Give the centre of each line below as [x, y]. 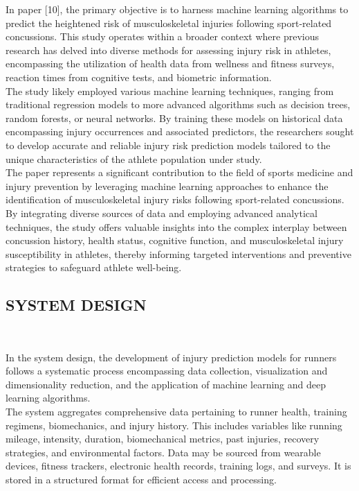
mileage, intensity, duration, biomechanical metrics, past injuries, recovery [163, 439]
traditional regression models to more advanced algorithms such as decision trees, [178, 104]
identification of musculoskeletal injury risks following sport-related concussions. [175, 199]
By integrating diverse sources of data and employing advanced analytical [162, 213]
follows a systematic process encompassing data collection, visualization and [167, 371]
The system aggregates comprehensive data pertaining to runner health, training [176, 412]
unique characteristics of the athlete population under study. [134, 158]
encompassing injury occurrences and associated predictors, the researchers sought [180, 131]
